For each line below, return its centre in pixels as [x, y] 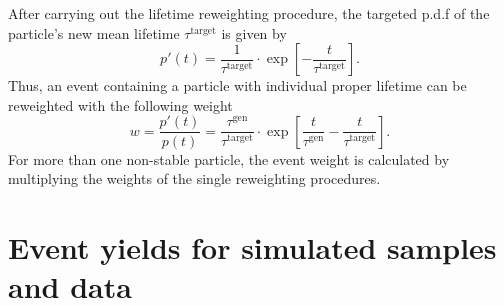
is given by [254, 32]
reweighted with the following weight [120, 104]
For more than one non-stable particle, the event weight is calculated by [229, 158]
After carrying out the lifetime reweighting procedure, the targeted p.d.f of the [249, 13]
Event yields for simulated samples [252, 246]
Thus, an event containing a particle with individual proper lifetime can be [237, 85]
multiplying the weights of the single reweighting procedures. [194, 178]
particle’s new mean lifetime [94, 32]
